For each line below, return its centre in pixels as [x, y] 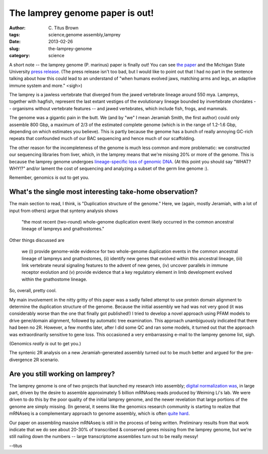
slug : [14, 48]
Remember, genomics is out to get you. [49, 178]
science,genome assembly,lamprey [85, 34]
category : [20, 56]
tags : [15, 34]
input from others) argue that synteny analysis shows [64, 211]
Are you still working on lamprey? [62, 374]
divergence [21, 360]
